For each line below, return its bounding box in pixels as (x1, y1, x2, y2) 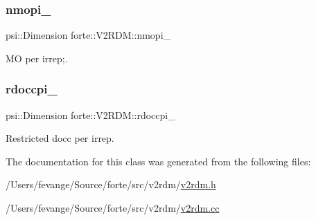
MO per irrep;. (6, 51, 68, 65)
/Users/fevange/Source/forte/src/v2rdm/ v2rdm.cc (6, 201, 220, 214)
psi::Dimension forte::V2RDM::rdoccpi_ (6, 107, 175, 122)
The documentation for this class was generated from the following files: (6, 154, 311, 168)
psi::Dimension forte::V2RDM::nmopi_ (6, 28, 171, 42)
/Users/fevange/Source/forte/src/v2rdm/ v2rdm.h (6, 177, 216, 192)
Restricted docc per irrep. (6, 131, 114, 145)
